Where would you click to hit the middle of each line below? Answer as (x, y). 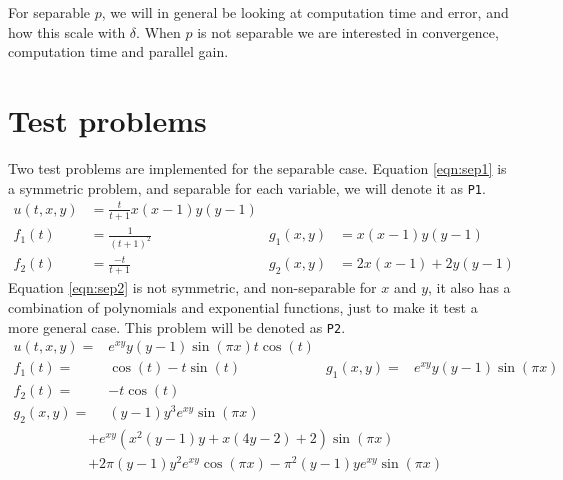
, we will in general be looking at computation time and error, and (305, 12)
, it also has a (469, 287)
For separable (49, 12)
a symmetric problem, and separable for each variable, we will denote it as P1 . (247, 187)
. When (158, 31)
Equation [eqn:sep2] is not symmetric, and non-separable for (192, 287)
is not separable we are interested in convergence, (348, 31)
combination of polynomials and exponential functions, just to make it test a (243, 306)
